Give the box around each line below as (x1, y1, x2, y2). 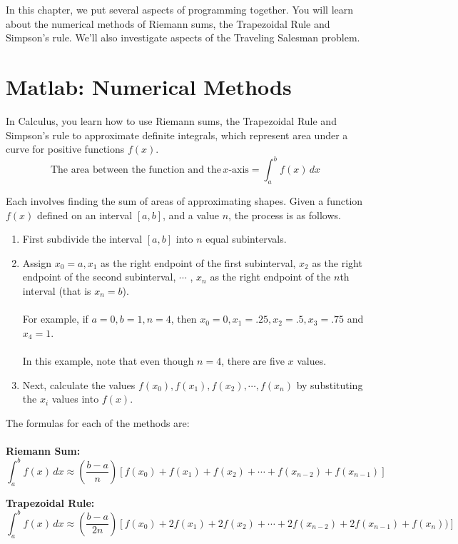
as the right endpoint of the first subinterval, (101, 255, 296, 270)
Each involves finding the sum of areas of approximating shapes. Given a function (6, 193, 363, 208)
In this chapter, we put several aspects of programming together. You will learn (6, 2, 354, 16)
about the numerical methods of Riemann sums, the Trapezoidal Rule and (6, 16, 330, 31)
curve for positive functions (6, 141, 125, 156)
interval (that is (22, 283, 91, 298)
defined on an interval (37, 207, 133, 222)
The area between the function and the (50, 165, 222, 176)
